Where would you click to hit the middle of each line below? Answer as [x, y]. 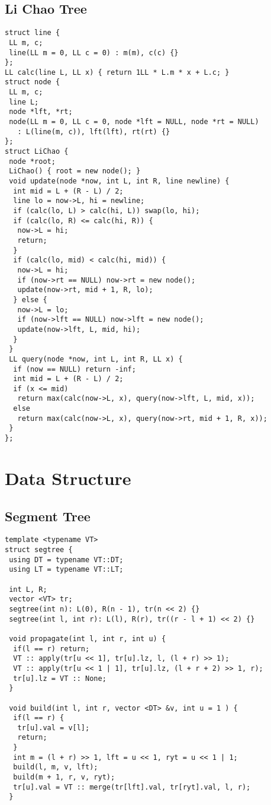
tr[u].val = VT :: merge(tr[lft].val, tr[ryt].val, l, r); [132, 787]
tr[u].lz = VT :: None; [60, 678]
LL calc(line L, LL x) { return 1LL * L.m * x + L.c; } [117, 72]
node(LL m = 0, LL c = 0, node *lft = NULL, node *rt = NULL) [134, 122]
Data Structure [68, 478]
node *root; [32, 161]
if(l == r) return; [51, 649]
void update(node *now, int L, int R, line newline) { [119, 181]
